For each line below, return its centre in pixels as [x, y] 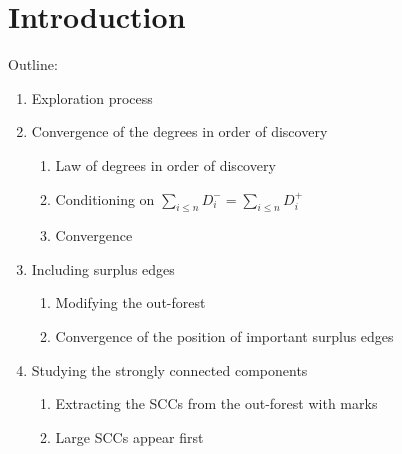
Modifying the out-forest [130, 302]
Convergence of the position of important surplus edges [224, 336]
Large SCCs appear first [129, 436]
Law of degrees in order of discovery [165, 164]
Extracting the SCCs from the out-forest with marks [216, 403]
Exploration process [92, 97]
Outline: [33, 64]
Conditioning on [105, 198]
